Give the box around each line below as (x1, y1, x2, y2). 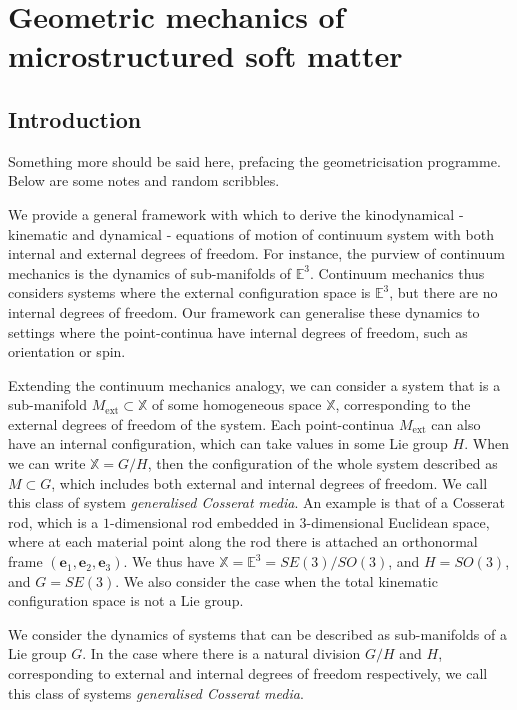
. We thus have (123, 551, 215, 572)
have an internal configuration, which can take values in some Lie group (8, 433, 448, 454)
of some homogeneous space (152, 394, 322, 415)
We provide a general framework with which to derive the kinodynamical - (8, 203, 464, 224)
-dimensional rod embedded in (110, 511, 295, 532)
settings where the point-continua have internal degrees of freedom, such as (8, 321, 468, 342)
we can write (8, 453, 86, 474)
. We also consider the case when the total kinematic (115, 570, 438, 591)
